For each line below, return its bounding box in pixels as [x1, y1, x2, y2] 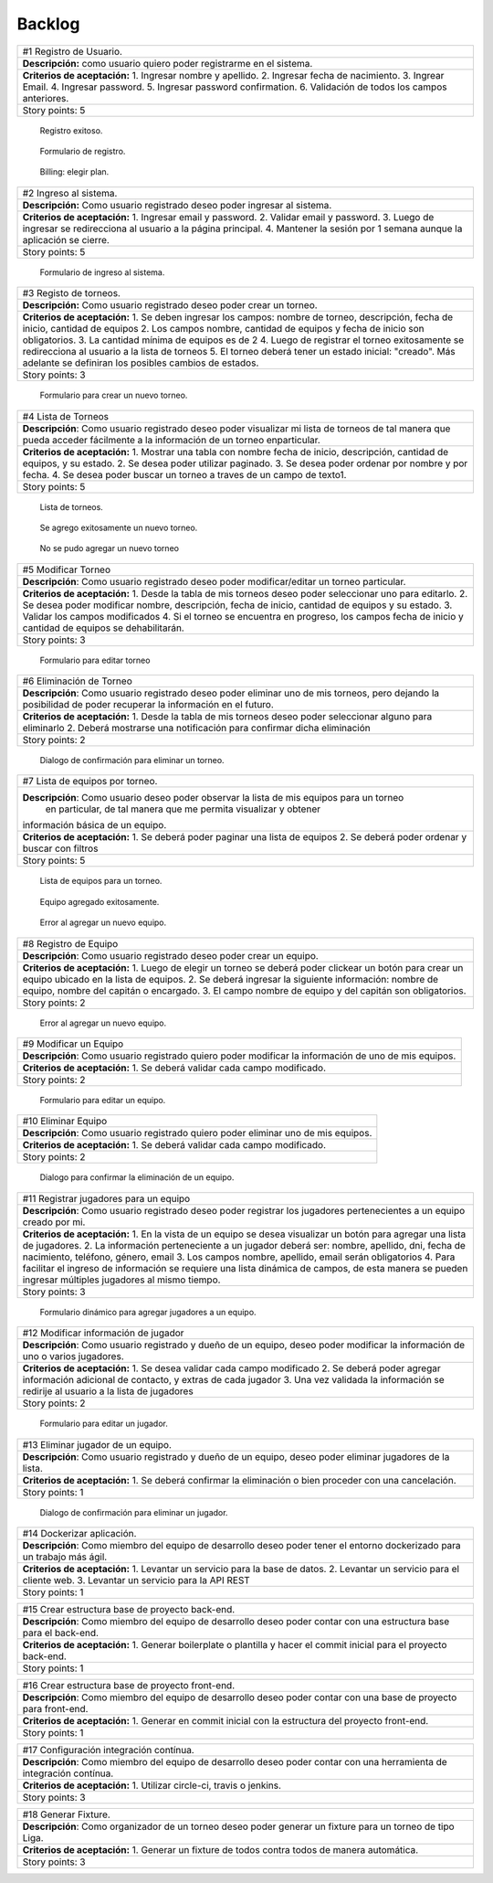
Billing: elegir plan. [39, 166, 110, 177]
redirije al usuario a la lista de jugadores [22, 1385, 194, 1398]
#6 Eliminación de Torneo [22, 675, 132, 687]
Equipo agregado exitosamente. [39, 896, 160, 907]
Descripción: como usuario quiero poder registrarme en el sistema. [22, 57, 313, 69]
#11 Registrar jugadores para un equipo [22, 1192, 191, 1205]
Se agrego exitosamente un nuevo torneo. [39, 522, 198, 533]
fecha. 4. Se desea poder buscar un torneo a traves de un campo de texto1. [22, 468, 347, 481]
